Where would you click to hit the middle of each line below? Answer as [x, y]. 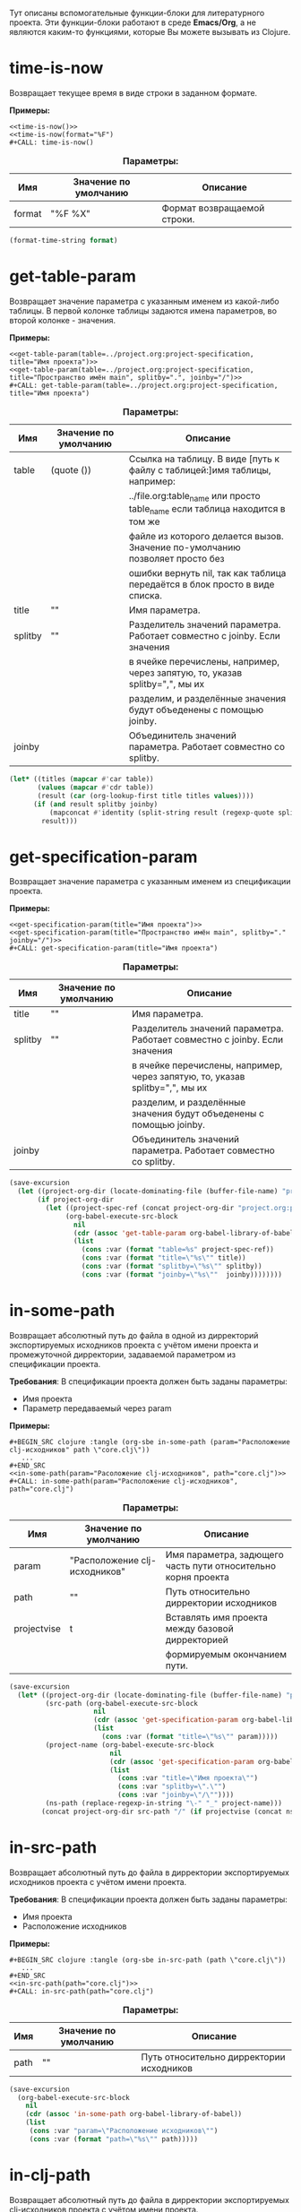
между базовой [200, 1628]
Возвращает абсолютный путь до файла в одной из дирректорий [134, 1335]
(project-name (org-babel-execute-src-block [130, 1745]
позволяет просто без [176, 559]
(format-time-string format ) [64, 240]
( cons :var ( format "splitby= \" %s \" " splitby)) [172, 1267]
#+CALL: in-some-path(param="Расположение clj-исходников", [124, 1481]
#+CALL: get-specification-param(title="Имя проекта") [114, 949]
